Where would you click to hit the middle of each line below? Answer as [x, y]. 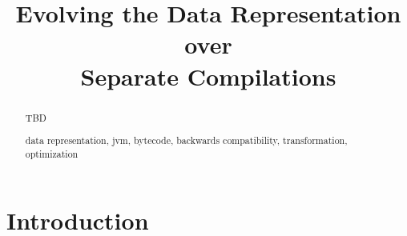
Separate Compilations [208, 76]
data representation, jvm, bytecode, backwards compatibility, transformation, [186, 140]
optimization [52, 153]
